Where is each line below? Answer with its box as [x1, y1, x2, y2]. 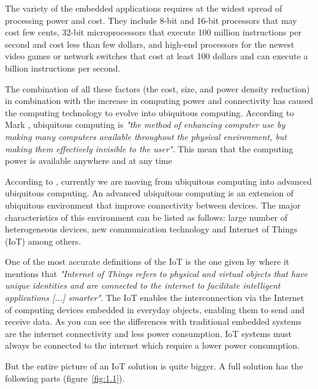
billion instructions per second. [5, 61, 121, 74]
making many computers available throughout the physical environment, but [5, 130, 287, 143]
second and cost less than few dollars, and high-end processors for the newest [5, 37, 295, 50]
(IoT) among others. [5, 234, 81, 247]
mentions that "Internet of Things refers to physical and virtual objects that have [5, 267, 308, 280]
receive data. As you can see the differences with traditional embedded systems [5, 315, 301, 328]
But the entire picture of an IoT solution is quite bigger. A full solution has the [5, 360, 303, 372]
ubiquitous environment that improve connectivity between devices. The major [5, 198, 301, 211]
